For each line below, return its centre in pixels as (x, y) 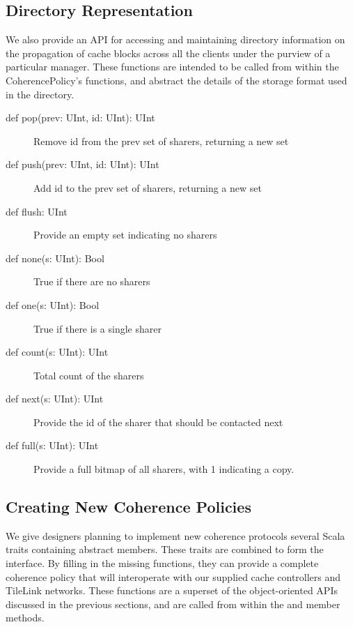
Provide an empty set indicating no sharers (125, 235)
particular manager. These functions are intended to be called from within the (172, 67)
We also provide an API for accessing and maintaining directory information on (175, 39)
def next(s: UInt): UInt (55, 399)
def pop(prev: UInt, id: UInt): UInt (80, 118)
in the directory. (40, 94)
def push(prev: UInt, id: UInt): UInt (83, 164)
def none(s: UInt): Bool (55, 258)
